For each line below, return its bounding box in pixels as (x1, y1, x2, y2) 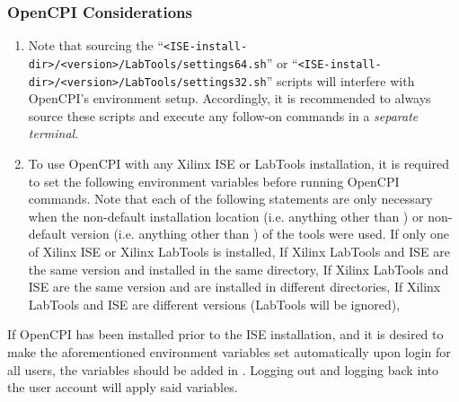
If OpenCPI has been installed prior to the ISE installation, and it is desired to (7, 325, 444, 344)
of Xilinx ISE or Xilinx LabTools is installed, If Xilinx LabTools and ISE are (28, 241, 450, 260)
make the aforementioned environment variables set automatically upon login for (7, 342, 451, 361)
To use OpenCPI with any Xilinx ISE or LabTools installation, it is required (28, 153, 449, 172)
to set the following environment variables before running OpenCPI (28, 171, 400, 190)
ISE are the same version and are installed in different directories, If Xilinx (28, 277, 441, 296)
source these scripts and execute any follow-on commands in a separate (28, 106, 419, 125)
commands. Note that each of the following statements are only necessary (28, 189, 433, 208)
